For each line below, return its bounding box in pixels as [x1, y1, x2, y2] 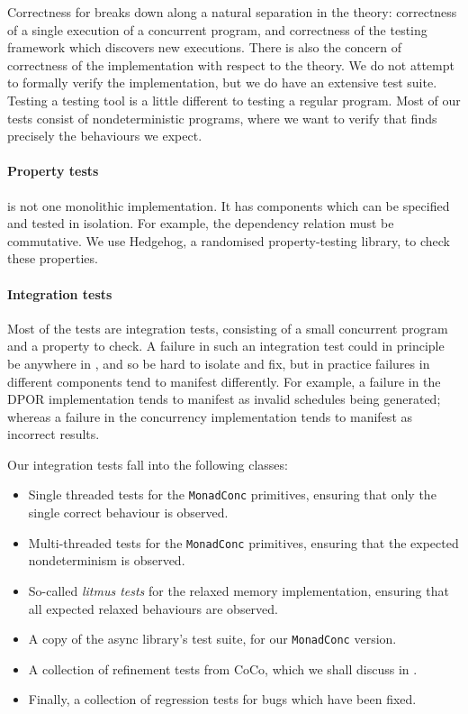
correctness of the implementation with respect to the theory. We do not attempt [7, 55, 454, 74]
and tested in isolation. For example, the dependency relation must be [7, 214, 394, 233]
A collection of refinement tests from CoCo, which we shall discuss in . [28, 659, 418, 678]
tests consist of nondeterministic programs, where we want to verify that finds [7, 108, 437, 127]
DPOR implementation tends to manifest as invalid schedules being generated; [7, 389, 441, 408]
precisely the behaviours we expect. [7, 126, 202, 145]
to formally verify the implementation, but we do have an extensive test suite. [7, 73, 437, 92]
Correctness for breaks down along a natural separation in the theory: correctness [7, 3, 457, 21]
